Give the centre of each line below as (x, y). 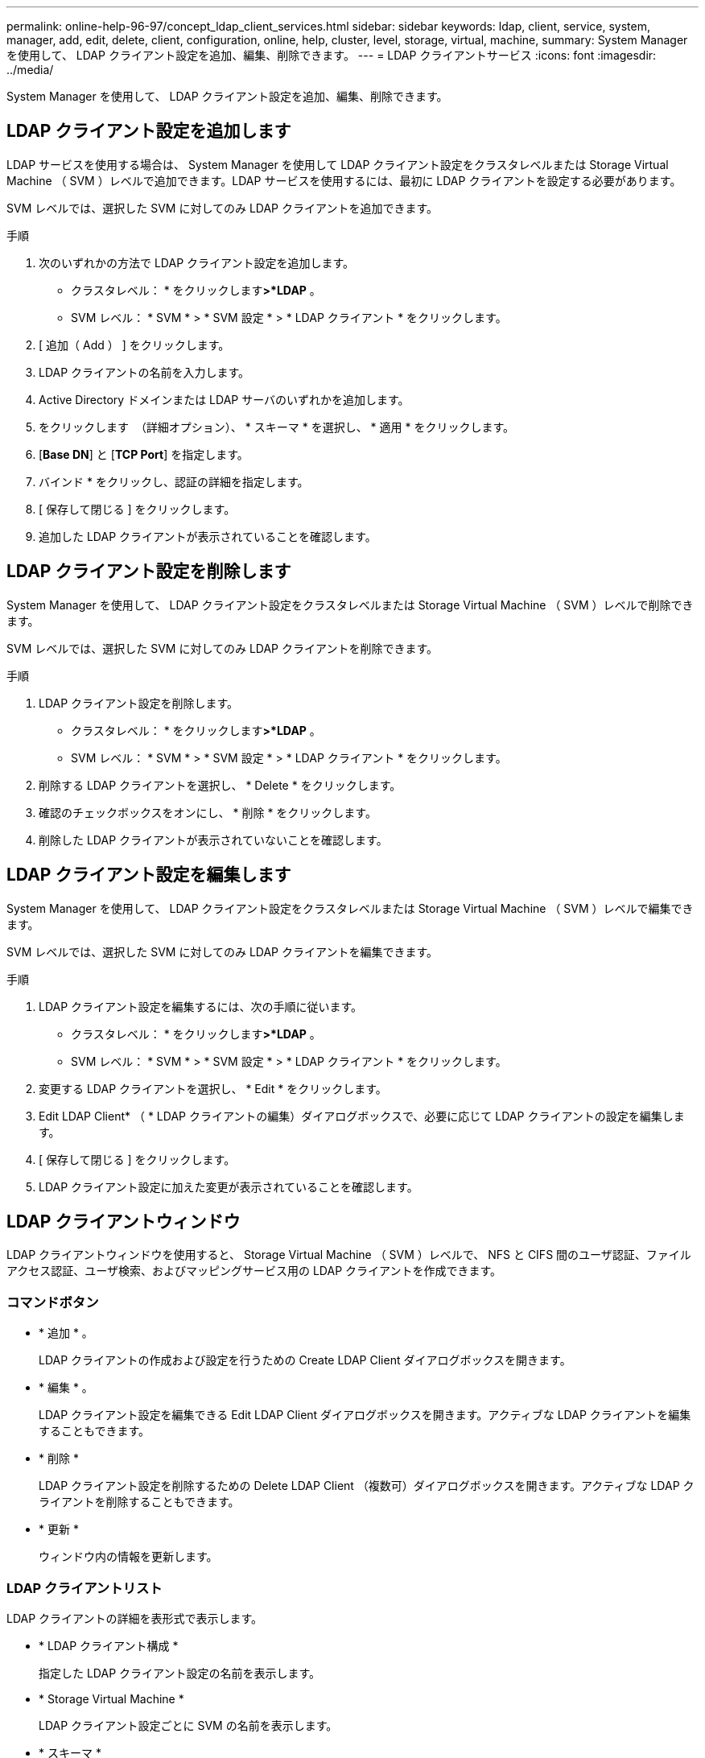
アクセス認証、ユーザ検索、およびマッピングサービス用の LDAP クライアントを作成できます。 (254, 1271)
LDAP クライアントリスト (85, 1588)
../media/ (30, 70)
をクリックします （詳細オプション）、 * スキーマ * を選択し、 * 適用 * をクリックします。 (277, 427)
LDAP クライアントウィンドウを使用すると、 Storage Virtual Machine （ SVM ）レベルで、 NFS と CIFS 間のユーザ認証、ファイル (349, 1255)
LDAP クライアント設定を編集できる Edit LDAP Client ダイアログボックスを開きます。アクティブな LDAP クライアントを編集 (365, 1415)
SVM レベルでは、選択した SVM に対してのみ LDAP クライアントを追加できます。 (223, 208)
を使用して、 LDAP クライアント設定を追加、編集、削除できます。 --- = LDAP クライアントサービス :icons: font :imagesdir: (332, 55)
